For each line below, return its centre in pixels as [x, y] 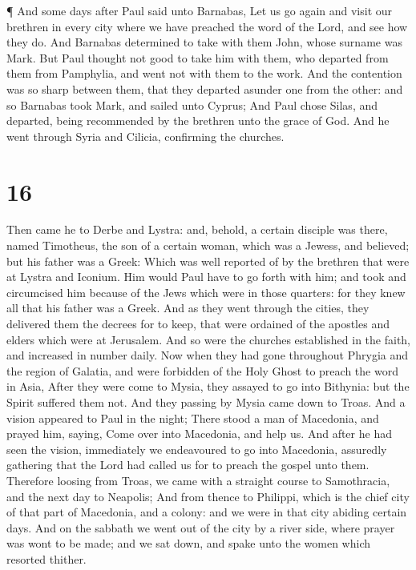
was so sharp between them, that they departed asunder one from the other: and [205, 88]
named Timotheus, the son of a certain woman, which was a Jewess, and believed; [208, 245]
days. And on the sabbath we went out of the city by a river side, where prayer [201, 527]
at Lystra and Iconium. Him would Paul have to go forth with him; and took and [206, 277]
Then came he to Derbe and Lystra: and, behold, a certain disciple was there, [197, 229]
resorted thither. [46, 558]
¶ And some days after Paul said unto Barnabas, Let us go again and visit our [200, 10]
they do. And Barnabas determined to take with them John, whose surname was [204, 42]
